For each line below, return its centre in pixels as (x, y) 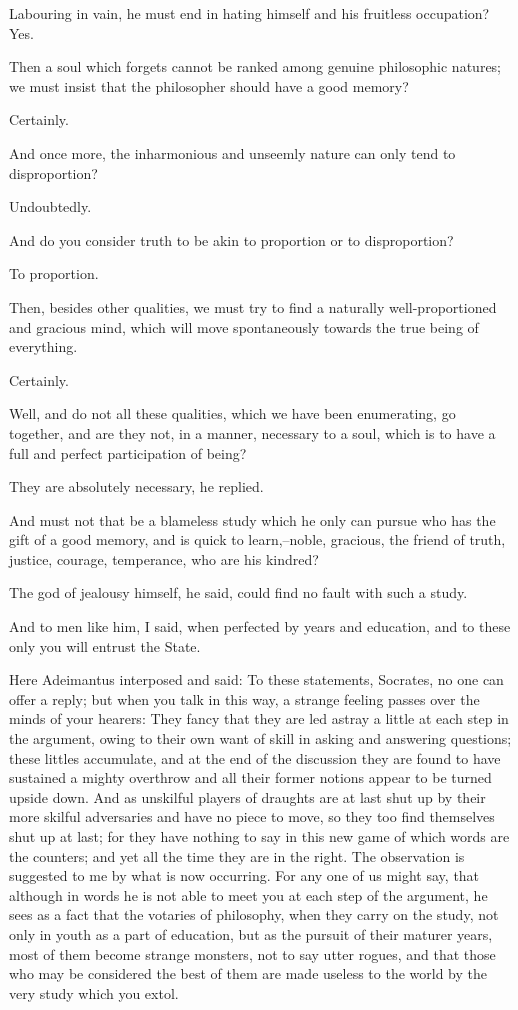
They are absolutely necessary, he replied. (136, 486)
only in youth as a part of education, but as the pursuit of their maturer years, (251, 933)
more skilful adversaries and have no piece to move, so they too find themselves (252, 816)
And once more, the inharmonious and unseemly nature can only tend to (232, 152)
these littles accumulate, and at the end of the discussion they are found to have (255, 757)
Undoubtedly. (50, 206)
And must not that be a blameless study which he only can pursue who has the (252, 519)
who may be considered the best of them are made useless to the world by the (248, 973)
